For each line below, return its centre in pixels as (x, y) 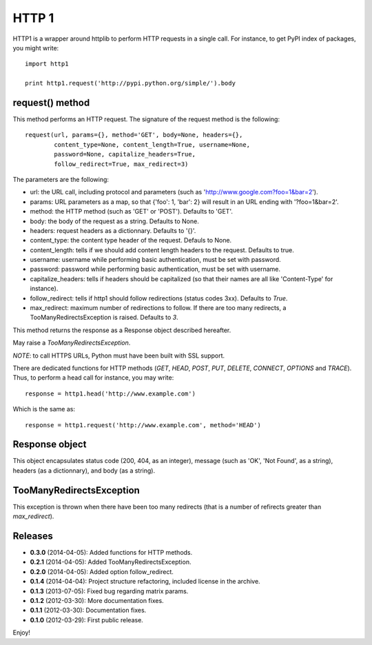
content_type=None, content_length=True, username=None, (152, 144)
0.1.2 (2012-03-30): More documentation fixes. (97, 601)
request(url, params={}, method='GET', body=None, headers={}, (134, 135)
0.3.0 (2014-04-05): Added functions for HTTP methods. (111, 553)
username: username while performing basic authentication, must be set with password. (156, 260)
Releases (33, 536)
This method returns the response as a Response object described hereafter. (122, 330)
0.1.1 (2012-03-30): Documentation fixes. (88, 611)
